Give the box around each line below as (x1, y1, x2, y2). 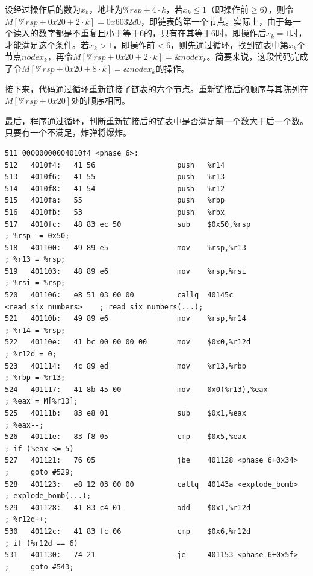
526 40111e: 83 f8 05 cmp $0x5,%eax (5, 432, 246, 441)
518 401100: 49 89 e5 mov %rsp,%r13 (5, 243, 246, 252)
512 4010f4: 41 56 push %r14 (5, 160, 225, 169)
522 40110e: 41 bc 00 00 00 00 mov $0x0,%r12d (5, 338, 251, 347)
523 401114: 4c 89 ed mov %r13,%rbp (5, 361, 246, 370)
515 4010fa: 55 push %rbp (5, 196, 225, 205)
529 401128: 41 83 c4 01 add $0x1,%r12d (5, 503, 251, 512)
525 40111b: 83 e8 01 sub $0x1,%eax (5, 409, 246, 417)
